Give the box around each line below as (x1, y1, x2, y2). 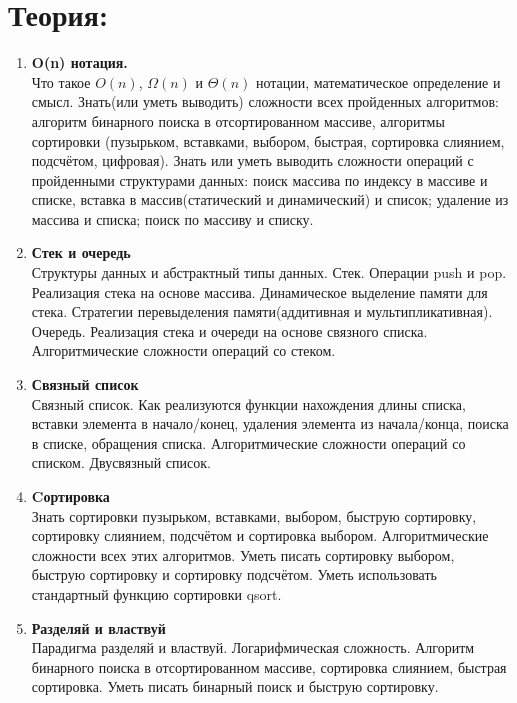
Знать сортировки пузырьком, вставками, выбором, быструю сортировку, (31, 505, 477, 526)
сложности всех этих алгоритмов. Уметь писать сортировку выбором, (31, 544, 455, 565)
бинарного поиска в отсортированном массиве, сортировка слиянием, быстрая (31, 656, 507, 677)
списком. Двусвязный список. (31, 452, 211, 473)
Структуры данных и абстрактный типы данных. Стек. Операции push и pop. (31, 262, 507, 283)
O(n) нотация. (31, 52, 128, 73)
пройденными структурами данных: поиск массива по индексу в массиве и (31, 169, 488, 190)
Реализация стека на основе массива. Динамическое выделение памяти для (31, 281, 488, 302)
